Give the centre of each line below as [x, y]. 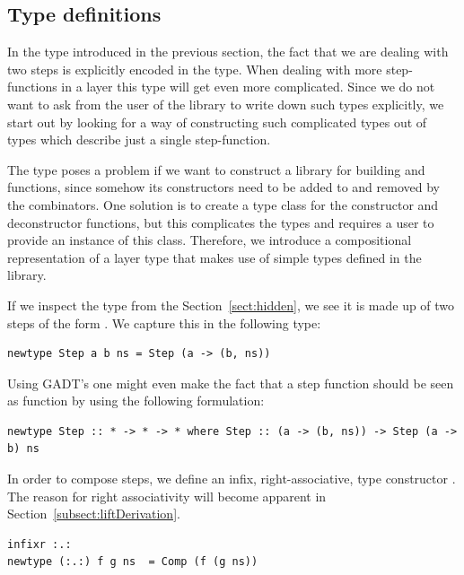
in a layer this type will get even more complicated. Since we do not [248, 87]
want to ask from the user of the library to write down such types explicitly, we [226, 104]
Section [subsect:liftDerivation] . [94, 514]
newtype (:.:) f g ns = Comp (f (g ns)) [133, 562]
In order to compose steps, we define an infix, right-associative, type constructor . [232, 479]
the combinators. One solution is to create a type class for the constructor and [223, 204]
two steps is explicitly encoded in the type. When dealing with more [195, 69]
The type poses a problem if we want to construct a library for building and [216, 169]
